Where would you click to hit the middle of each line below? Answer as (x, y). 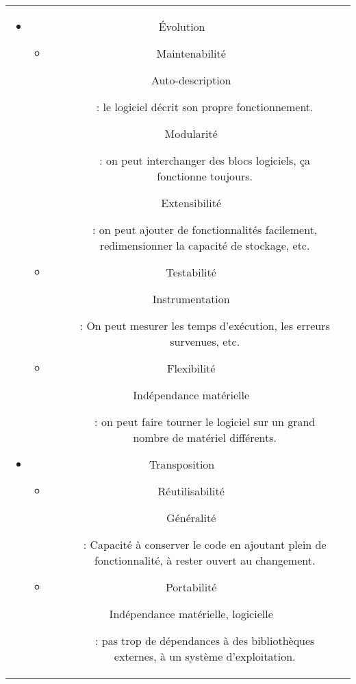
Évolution (182, 26)
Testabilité (191, 272)
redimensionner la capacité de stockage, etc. (205, 245)
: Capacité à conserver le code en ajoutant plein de (205, 544)
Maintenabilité (191, 53)
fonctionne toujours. (205, 176)
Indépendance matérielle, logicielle (191, 614)
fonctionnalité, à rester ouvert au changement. (205, 560)
